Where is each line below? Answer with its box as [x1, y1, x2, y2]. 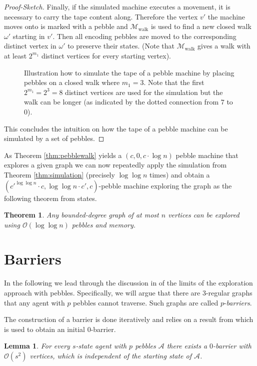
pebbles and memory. [71, 219, 136, 229]
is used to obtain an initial [4, 323, 85, 334]
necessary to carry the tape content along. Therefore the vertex [4, 11, 198, 21]
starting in [12, 30, 45, 41]
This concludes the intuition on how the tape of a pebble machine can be [4, 123, 228, 133]
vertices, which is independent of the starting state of [29, 350, 191, 360]
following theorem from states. [4, 192, 97, 203]
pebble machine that [175, 149, 238, 160]
